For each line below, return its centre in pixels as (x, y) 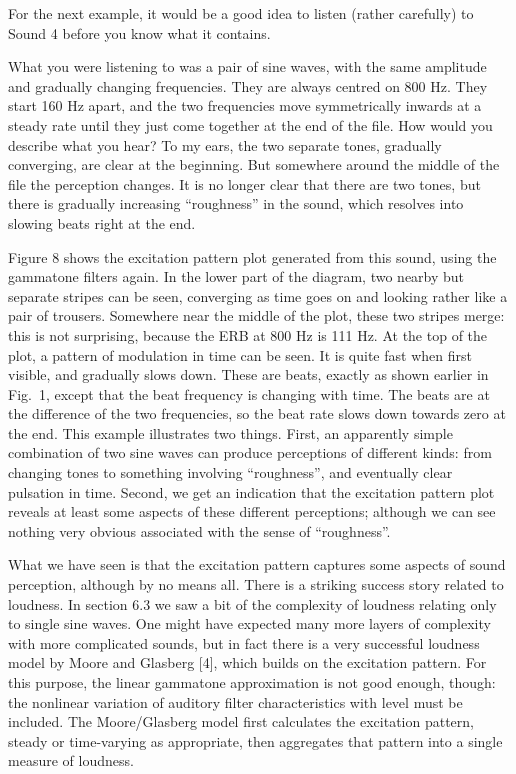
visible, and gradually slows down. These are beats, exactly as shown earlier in (248, 374)
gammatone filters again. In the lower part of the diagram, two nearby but (236, 276)
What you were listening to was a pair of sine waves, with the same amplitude (247, 66)
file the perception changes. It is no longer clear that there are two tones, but (244, 183)
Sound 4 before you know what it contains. (139, 32)
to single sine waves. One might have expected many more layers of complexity (249, 623)
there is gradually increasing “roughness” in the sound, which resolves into (236, 203)
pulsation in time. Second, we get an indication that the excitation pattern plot (251, 491)
